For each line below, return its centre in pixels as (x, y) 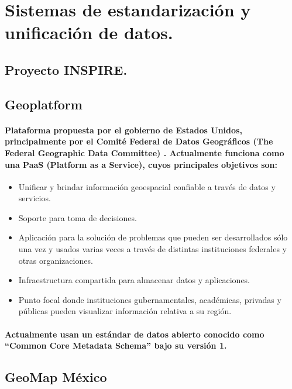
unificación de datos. (89, 32)
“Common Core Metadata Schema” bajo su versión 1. (116, 345)
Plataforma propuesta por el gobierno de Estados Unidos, (123, 130)
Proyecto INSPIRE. (66, 69)
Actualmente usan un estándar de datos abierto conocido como (135, 334)
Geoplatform (44, 104)
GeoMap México (56, 377)
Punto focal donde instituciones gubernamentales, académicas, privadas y (150, 299)
